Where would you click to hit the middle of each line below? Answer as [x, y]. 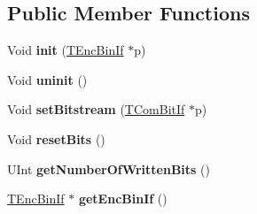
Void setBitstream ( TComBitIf [96, 109]
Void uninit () [47, 79]
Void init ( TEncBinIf [66, 50]
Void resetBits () [56, 138]
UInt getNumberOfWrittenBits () [109, 168]
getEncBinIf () [123, 199]
